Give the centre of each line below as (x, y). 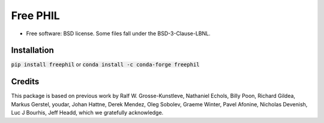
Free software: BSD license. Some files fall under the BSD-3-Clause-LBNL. (118, 33)
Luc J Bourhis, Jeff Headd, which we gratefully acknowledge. (87, 113)
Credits (25, 82)
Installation (32, 50)
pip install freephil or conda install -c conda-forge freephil (105, 64)
